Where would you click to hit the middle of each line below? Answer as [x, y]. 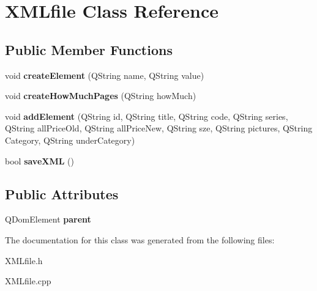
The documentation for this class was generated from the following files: [140, 239]
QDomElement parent [48, 219]
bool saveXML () [39, 160]
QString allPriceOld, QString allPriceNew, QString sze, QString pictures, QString [159, 128]
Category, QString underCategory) [70, 140]
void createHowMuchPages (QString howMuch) [101, 96]
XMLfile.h [24, 260]
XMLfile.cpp [28, 281]
